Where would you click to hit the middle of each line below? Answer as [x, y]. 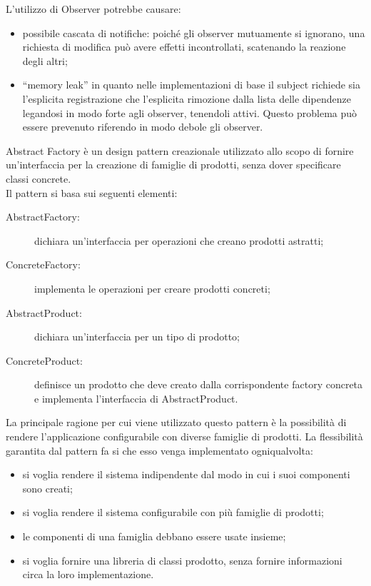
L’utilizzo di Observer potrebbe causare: [93, 9]
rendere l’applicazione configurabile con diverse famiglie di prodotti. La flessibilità [184, 436]
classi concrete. [39, 178]
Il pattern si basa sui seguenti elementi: [92, 192]
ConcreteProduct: [45, 360]
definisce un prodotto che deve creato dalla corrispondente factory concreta [199, 384]
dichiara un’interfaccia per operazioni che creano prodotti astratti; [179, 240]
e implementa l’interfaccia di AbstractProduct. [136, 398]
